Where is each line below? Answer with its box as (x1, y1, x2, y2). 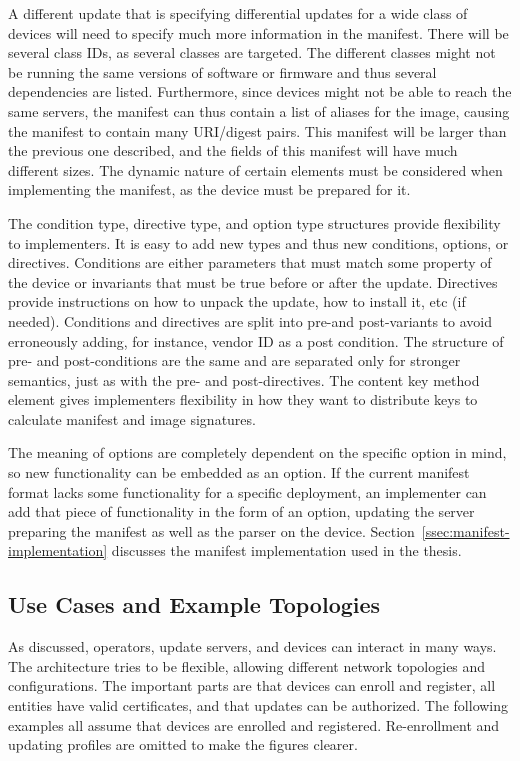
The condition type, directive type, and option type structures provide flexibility (8, 212, 501, 233)
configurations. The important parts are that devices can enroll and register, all (8, 675, 496, 696)
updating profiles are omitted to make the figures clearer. (8, 734, 358, 755)
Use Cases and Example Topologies (8, 589, 381, 620)
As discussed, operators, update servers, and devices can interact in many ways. (8, 636, 497, 657)
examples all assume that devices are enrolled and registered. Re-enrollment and (8, 714, 500, 735)
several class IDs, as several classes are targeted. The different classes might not (8, 42, 496, 63)
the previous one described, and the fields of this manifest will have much (8, 140, 458, 161)
